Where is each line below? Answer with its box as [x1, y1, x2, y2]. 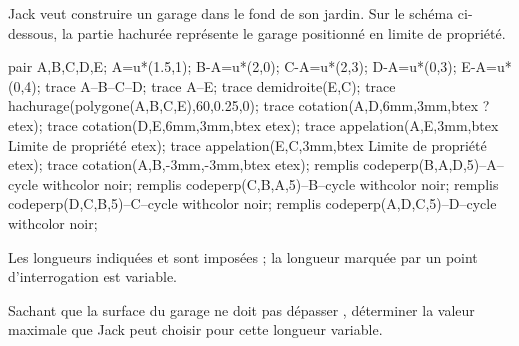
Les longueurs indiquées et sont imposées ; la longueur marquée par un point [8, 246, 478, 267]
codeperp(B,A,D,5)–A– [363, 154, 504, 175]
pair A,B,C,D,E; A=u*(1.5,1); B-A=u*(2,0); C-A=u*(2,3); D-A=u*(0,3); [8, 56, 457, 77]
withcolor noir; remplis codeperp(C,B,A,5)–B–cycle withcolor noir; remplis [42, 173, 499, 194]
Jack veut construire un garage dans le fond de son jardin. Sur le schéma [8, 3, 454, 23]
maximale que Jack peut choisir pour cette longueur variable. [8, 319, 383, 340]
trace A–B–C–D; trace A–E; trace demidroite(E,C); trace [45, 75, 396, 96]
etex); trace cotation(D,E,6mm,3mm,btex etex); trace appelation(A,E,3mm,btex [8, 114, 499, 135]
